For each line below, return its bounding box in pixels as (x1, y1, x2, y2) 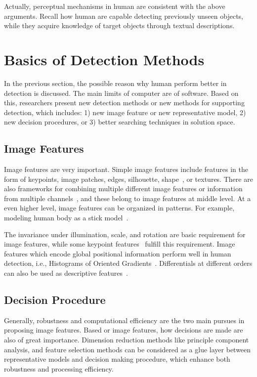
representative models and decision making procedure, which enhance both (4, 354, 230, 364)
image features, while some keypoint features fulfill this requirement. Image (4, 239, 235, 249)
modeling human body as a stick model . (4, 212, 128, 223)
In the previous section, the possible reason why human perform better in (4, 78, 227, 88)
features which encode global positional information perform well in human (4, 248, 231, 258)
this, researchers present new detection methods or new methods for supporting (4, 97, 245, 108)
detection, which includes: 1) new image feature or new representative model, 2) (4, 107, 246, 117)
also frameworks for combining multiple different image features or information (4, 183, 243, 194)
